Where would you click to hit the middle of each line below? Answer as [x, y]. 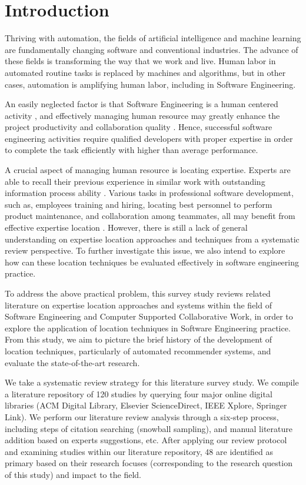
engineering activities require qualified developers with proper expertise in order [149, 138]
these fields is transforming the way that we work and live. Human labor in [140, 61]
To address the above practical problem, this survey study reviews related [138, 293]
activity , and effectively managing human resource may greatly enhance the [142, 115]
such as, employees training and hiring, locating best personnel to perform [139, 204]
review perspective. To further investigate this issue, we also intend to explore [145, 250]
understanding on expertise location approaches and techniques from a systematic [152, 239]
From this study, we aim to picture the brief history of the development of [139, 339]
